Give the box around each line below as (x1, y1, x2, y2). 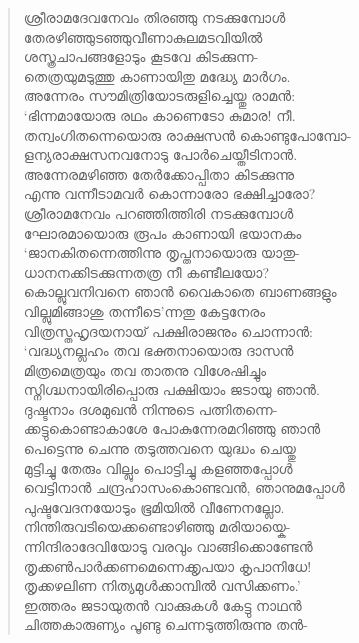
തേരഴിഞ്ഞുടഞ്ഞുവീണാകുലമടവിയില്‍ (23, 26, 263, 47)
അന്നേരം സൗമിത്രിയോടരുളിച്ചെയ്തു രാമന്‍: (23, 85, 296, 106)
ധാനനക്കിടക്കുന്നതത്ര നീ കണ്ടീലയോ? (23, 261, 270, 282)
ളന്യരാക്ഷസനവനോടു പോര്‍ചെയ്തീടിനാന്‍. (23, 144, 298, 165)
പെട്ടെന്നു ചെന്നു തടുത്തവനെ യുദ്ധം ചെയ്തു (23, 438, 296, 459)
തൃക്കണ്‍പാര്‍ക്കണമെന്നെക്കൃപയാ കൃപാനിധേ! (23, 555, 312, 576)
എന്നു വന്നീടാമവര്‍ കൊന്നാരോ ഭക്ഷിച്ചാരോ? (23, 183, 316, 204)
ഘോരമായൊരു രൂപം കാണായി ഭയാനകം (23, 222, 302, 243)
